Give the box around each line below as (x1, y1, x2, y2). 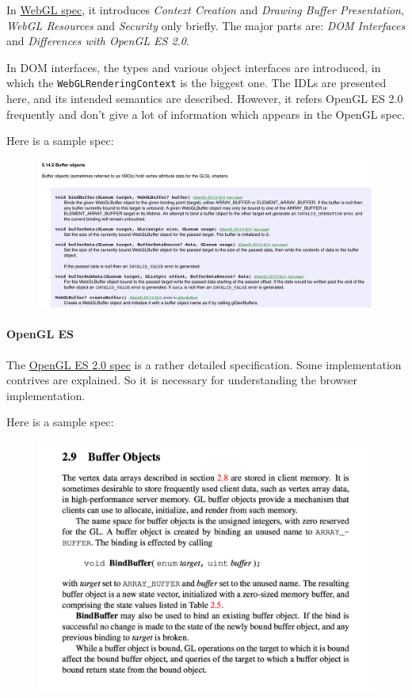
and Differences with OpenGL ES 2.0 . (6, 32, 189, 49)
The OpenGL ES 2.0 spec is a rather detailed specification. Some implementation (6, 356, 402, 372)
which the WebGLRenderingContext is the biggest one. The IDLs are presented (6, 74, 387, 91)
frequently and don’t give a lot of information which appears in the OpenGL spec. (6, 105, 406, 122)
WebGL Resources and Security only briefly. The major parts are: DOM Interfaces (6, 17, 406, 33)
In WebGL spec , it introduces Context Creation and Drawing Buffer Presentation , (6, 2, 404, 17)
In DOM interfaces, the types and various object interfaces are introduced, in (6, 59, 381, 75)
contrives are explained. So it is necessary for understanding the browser (6, 372, 357, 388)
